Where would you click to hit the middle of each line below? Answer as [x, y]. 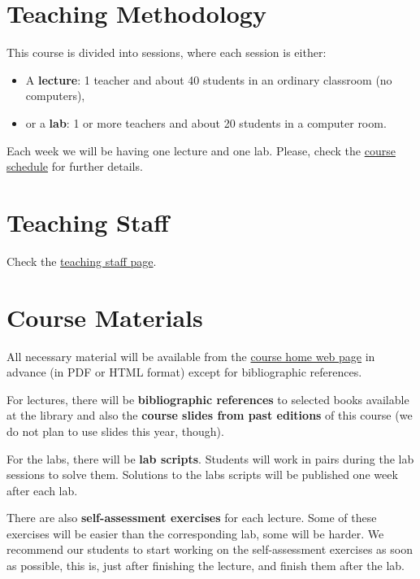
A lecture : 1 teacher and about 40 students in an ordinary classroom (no [209, 79]
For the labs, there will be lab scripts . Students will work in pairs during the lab [210, 458]
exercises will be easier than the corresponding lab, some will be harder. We [195, 533]
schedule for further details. [75, 166]
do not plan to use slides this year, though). [115, 431]
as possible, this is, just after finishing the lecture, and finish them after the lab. [206, 566]
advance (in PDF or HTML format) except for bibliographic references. [184, 372]
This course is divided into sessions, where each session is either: [167, 52]
